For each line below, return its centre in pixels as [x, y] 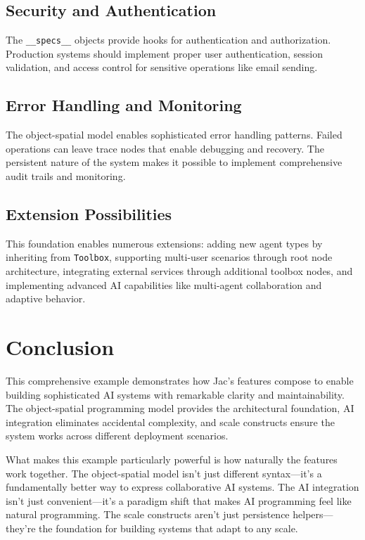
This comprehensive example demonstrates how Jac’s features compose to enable [180, 380]
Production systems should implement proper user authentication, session [164, 53]
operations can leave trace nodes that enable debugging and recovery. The [165, 148]
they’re [21, 528]
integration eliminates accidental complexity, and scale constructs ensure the [170, 422]
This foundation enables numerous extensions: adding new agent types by [164, 243]
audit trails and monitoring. [66, 176]
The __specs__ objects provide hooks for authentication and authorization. [168, 40]
